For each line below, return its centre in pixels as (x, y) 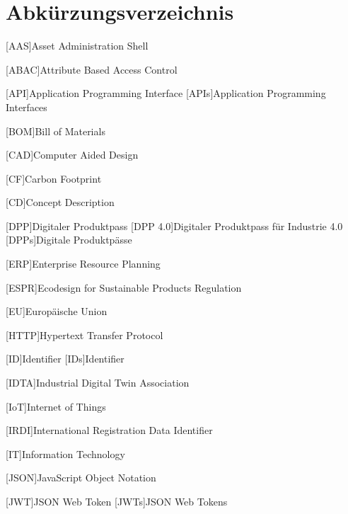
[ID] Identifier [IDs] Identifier (65, 359)
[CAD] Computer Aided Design (72, 155)
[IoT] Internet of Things (56, 406)
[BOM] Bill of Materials (56, 131)
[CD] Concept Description (60, 202)
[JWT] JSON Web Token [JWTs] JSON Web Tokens (117, 501)
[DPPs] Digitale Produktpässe (69, 240)
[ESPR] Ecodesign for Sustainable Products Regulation (124, 287)
